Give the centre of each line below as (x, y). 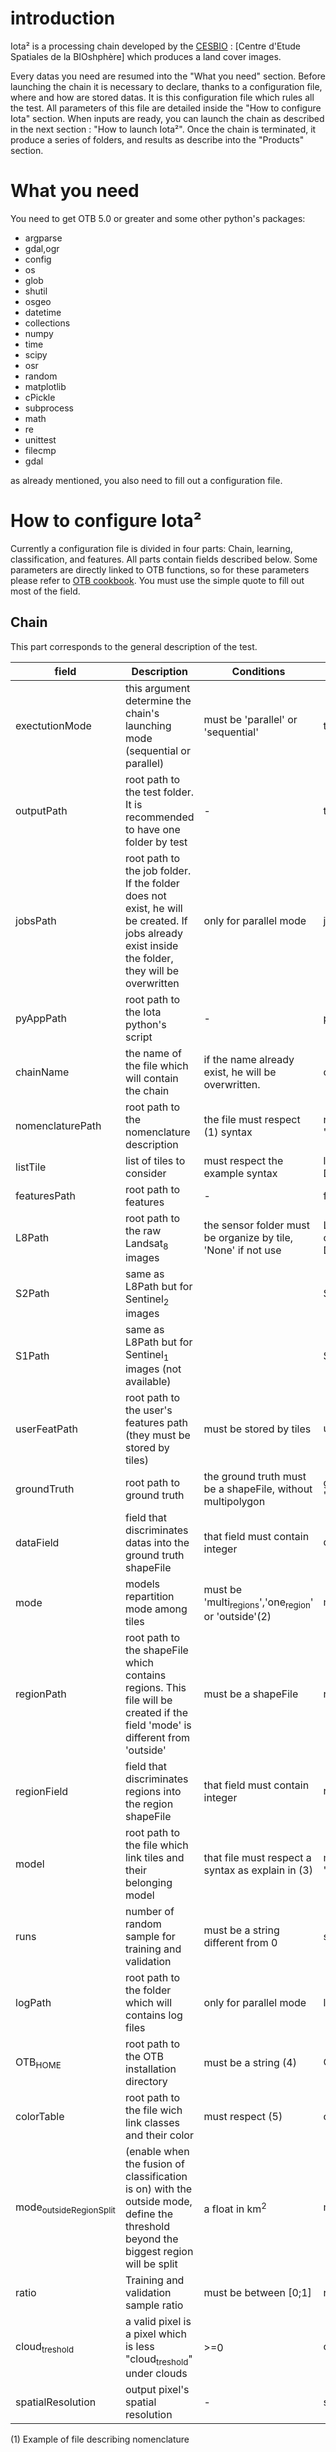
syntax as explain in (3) (258, 1870)
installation (150, 2069)
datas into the (157, 1543)
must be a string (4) (250, 2063)
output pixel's (157, 2390)
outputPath (41, 810)
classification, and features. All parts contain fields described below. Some (164, 559)
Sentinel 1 (147, 1356)
